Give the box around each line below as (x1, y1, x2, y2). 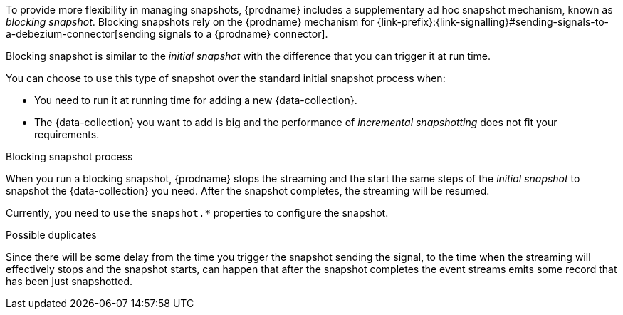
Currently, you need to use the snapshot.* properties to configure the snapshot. (6, 207, 389, 219)
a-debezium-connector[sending (6, 28, 156, 40)
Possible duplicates (6, 229, 97, 241)
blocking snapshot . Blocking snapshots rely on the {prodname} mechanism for (6, 16, 375, 28)
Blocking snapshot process (6, 150, 133, 162)
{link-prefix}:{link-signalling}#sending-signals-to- (377, 16, 609, 28)
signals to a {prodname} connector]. (158, 28, 328, 40)
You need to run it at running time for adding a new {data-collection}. (34, 94, 357, 106)
